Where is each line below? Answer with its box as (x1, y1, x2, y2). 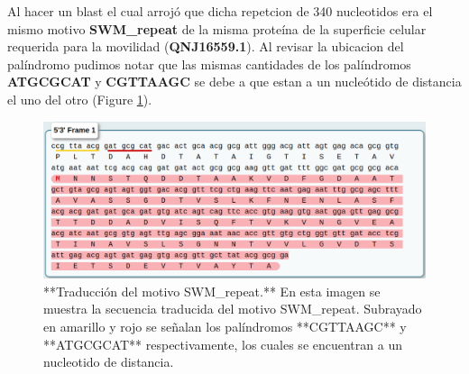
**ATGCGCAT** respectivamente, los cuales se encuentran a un (43, 334, 402, 353)
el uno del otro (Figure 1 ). (7, 89, 152, 108)
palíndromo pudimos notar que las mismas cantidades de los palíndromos (7, 54, 411, 73)
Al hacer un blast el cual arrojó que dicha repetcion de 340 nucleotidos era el (7, 2, 433, 20)
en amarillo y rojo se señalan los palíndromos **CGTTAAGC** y (43, 317, 407, 336)
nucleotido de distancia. (43, 352, 174, 371)
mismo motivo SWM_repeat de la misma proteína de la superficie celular (7, 19, 427, 38)
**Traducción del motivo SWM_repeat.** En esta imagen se (43, 281, 381, 300)
